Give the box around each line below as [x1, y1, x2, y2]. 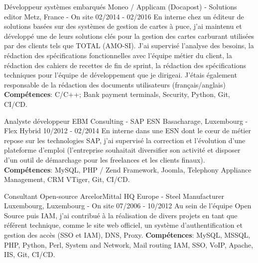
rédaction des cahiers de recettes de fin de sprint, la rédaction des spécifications [4, 60, 247, 70]
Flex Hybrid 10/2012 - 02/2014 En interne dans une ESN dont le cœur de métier [4, 125, 251, 136]
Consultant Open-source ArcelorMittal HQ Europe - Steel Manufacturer [4, 190, 225, 201]
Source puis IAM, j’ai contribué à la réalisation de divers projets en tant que [4, 210, 238, 220]
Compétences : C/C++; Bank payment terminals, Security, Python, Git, [4, 89, 230, 99]
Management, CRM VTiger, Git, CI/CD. [4, 174, 130, 184]
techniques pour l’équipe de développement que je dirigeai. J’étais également [4, 70, 237, 80]
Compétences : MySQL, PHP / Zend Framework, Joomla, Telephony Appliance [4, 164, 252, 175]
